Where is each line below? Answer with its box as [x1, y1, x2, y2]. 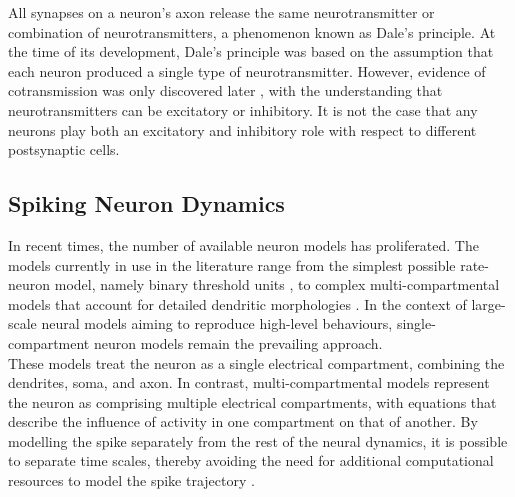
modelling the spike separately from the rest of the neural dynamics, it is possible [8, 430, 508, 451]
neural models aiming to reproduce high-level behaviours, [41, 313, 393, 334]
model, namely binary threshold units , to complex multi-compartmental [54, 274, 500, 295]
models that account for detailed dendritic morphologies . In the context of [8, 293, 467, 314]
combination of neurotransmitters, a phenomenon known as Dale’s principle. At [8, 21, 496, 42]
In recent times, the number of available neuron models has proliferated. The [8, 234, 479, 255]
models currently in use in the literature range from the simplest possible [8, 254, 456, 275]
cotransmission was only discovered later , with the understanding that [8, 80, 443, 101]
